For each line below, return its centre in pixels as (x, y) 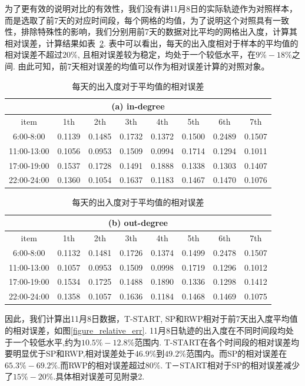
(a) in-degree (138, 106)
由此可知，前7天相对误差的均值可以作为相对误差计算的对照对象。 (144, 66)
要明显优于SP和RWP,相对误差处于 (70, 353)
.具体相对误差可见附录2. (99, 376)
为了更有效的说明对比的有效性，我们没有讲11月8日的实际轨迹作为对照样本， (151, 8)
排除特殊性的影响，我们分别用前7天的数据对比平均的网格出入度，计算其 (159, 31)
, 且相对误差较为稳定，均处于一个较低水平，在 (167, 54)
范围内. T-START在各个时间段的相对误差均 (217, 342)
